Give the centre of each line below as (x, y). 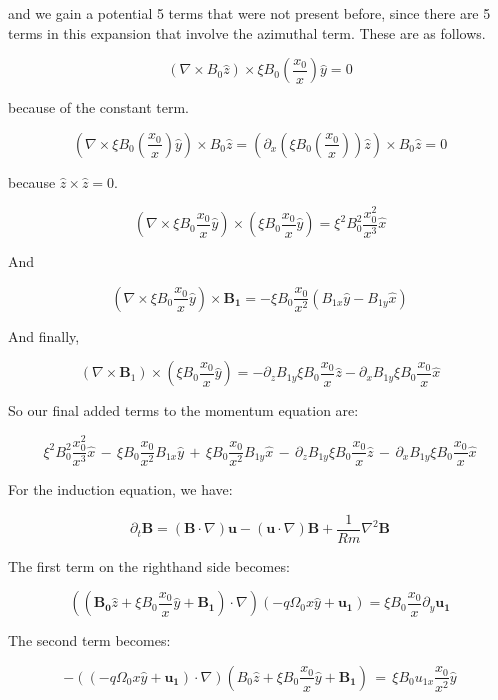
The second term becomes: (89, 640)
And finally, (44, 335)
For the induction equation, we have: (120, 489)
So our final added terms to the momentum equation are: (183, 410)
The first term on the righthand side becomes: (149, 565)
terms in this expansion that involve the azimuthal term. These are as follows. (247, 32)
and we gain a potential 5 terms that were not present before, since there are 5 (249, 13)
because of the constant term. (99, 107)
